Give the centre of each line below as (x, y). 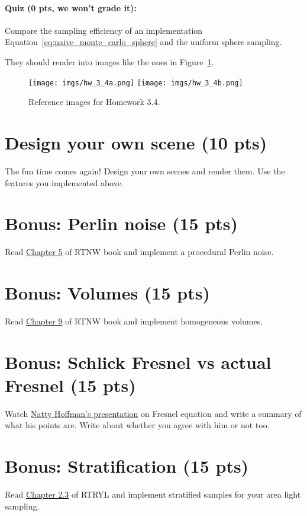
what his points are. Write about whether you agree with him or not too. (137, 425)
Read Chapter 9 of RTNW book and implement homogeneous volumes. (134, 321)
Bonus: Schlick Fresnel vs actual (138, 361)
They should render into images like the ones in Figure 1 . (109, 61)
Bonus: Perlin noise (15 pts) (122, 223)
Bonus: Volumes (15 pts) (107, 293)
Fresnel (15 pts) (70, 385)
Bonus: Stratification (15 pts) (127, 466)
